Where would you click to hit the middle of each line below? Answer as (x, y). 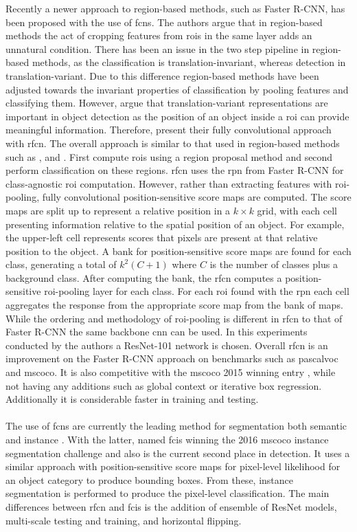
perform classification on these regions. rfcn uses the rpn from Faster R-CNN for (175, 170)
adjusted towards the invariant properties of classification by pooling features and (177, 89)
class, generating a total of (61, 264)
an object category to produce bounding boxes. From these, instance (150, 479)
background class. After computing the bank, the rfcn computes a (144, 277)
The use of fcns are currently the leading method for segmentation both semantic (176, 426)
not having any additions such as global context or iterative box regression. (164, 385)
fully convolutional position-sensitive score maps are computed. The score (197, 197)
